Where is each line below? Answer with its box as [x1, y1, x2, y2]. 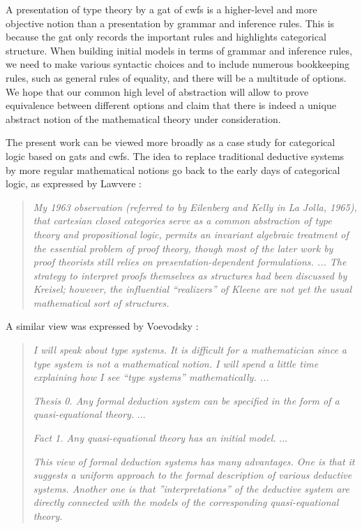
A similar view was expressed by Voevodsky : [6, 319, 199, 333]
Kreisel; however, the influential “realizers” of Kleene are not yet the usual [33, 282, 352, 296]
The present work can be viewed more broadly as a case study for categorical [6, 135, 335, 150]
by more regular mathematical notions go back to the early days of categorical [6, 162, 340, 177]
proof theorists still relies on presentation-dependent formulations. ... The [33, 254, 347, 269]
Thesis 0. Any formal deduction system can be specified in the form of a [33, 393, 340, 407]
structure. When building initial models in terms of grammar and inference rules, [6, 43, 352, 57]
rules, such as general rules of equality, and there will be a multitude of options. [6, 70, 347, 85]
